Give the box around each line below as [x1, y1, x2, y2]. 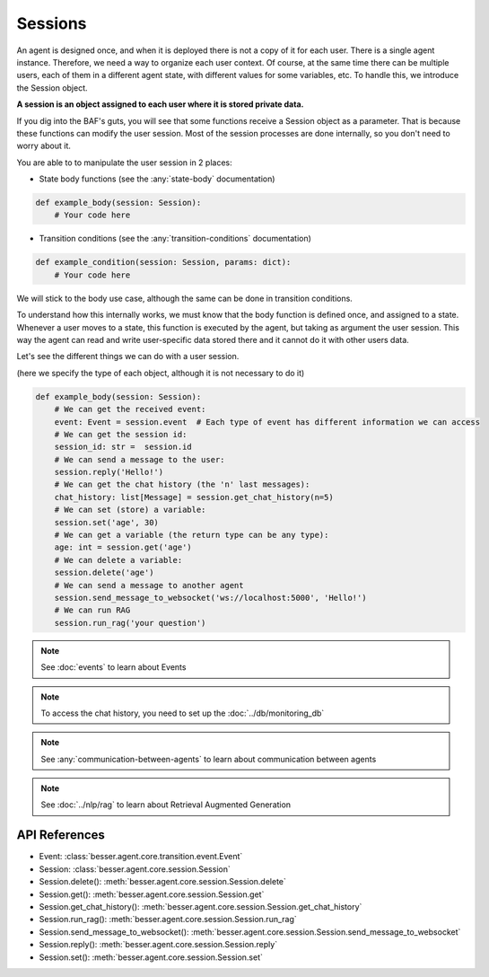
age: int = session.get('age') [54, 542, 192, 552]
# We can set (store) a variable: [54, 505, 206, 515]
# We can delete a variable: [54, 555, 183, 565]
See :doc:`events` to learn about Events [40, 662, 187, 673]
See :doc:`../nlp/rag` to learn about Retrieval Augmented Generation [40, 799, 292, 810]
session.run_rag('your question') [54, 618, 206, 628]
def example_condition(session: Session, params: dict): [35, 257, 292, 268]
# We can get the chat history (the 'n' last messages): [54, 480, 310, 489]
